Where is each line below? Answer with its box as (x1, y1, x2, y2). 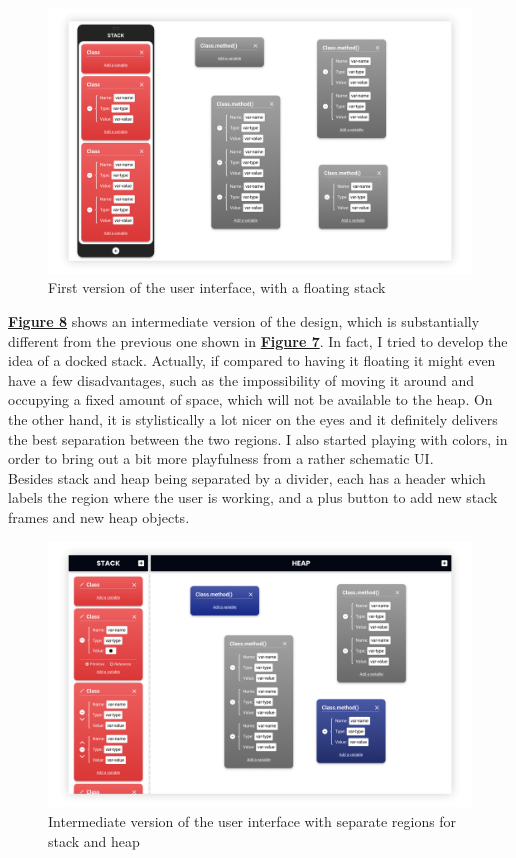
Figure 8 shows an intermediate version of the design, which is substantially (8, 311, 480, 332)
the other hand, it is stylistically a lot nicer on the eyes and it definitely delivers (8, 408, 498, 429)
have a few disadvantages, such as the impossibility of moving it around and (8, 369, 475, 390)
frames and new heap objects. (8, 506, 190, 527)
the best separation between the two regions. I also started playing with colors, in (8, 428, 508, 449)
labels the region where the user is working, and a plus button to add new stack (8, 487, 498, 508)
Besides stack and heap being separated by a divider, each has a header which (8, 467, 486, 488)
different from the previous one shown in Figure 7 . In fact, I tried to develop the (8, 330, 508, 351)
